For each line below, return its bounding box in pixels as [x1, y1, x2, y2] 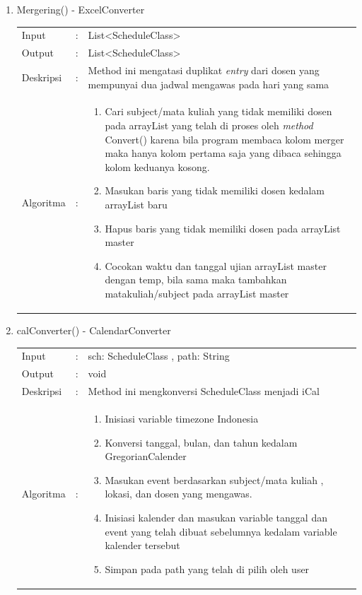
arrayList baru [105, 197, 168, 212]
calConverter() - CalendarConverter [16, 323, 171, 338]
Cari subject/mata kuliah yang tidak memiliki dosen [105, 104, 332, 119]
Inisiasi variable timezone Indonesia [105, 411, 259, 425]
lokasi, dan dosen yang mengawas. [105, 486, 252, 501]
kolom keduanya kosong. [105, 159, 210, 174]
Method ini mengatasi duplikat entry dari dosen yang [88, 63, 320, 78]
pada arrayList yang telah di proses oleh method [105, 118, 313, 133]
